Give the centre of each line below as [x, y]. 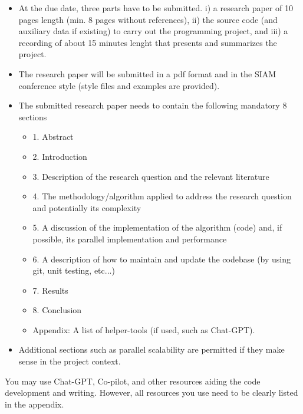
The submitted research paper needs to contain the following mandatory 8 [153, 105]
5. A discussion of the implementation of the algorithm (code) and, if [157, 227]
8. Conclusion [57, 310]
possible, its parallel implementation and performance [130, 239]
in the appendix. [34, 404]
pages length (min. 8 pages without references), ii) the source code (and [148, 19]
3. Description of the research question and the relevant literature [151, 176]
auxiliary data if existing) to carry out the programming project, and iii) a [153, 31]
